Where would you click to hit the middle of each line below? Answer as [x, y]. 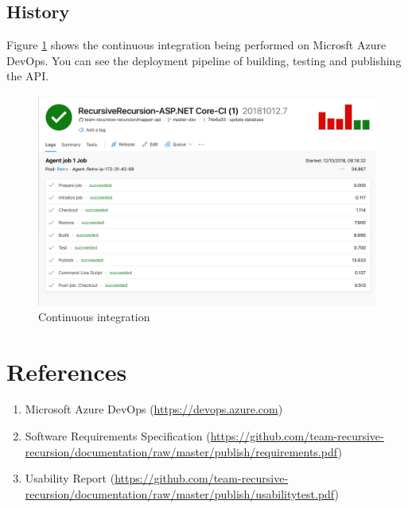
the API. [28, 76]
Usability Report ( [70, 478]
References [67, 371]
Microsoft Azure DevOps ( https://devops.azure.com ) [154, 409]
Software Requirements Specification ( [118, 436]
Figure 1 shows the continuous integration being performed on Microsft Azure [196, 45]
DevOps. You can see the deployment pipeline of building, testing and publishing [204, 60]
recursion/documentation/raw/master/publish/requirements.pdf [181, 451]
